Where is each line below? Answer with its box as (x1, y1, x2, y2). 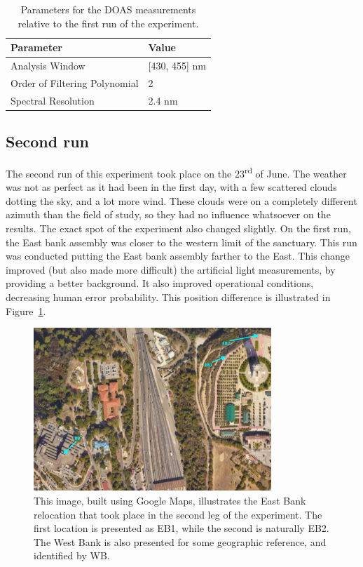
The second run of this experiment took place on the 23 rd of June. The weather (6, 164, 347, 180)
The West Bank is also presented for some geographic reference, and (34, 534, 327, 549)
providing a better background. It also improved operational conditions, (6, 276, 314, 291)
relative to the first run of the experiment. (18, 15, 199, 30)
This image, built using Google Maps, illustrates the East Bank (34, 493, 306, 507)
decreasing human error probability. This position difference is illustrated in (6, 290, 331, 305)
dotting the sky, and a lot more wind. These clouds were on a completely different (6, 193, 357, 208)
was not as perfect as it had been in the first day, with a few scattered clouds (6, 180, 337, 194)
